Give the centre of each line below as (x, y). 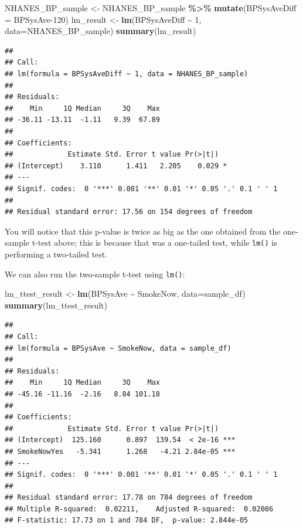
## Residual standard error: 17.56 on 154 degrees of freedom (129, 212)
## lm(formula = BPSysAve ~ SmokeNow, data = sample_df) (118, 348)
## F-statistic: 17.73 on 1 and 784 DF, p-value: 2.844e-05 (127, 520)
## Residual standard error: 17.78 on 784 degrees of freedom (129, 498)
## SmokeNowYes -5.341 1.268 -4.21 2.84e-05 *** (120, 451)
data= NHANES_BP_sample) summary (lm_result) (101, 31)
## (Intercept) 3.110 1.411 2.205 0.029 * (116, 166)
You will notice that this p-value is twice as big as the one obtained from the (143, 231)
